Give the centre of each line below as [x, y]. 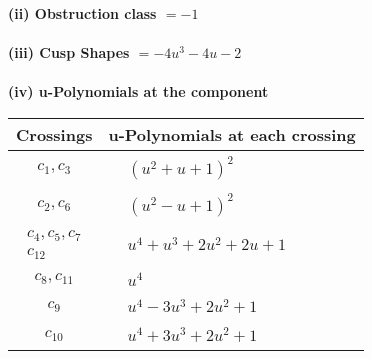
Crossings [54, 134]
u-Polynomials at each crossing [232, 134]
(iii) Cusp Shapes [69, 52]
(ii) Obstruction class [82, 13]
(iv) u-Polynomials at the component [138, 91]
